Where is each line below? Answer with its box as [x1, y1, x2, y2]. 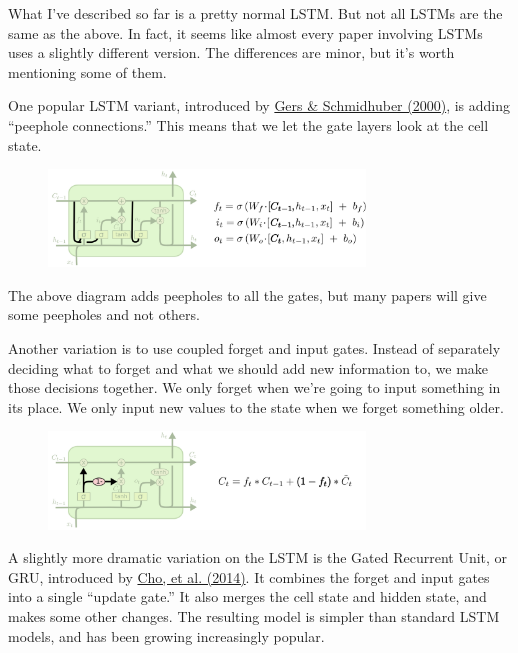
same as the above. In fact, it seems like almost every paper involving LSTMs [8, 22, 483, 43]
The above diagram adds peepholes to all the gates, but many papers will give [8, 284, 487, 305]
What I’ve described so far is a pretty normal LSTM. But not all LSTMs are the [8, 3, 503, 23]
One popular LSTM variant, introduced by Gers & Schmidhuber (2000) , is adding [8, 95, 511, 116]
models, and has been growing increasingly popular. [8, 625, 325, 646]
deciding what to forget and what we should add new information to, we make [8, 357, 489, 378]
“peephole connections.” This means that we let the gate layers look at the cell [8, 114, 489, 135]
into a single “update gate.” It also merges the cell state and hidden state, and [8, 586, 487, 607]
